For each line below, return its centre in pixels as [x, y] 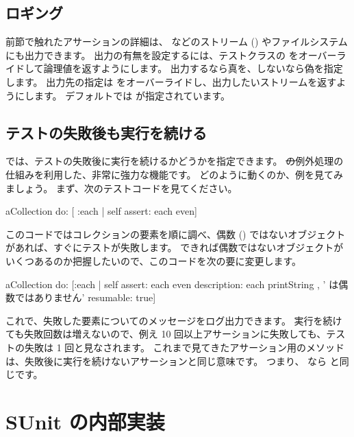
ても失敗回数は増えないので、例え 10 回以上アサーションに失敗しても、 [166, 334]
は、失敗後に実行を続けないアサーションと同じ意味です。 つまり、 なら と [173, 361]
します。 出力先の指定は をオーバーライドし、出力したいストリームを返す [171, 81]
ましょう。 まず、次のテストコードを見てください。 [122, 188]
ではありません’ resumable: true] [85, 297]
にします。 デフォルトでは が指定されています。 [123, 95]
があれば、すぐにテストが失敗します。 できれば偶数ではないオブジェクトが [175, 247]
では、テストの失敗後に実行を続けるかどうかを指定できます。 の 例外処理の [175, 161]
